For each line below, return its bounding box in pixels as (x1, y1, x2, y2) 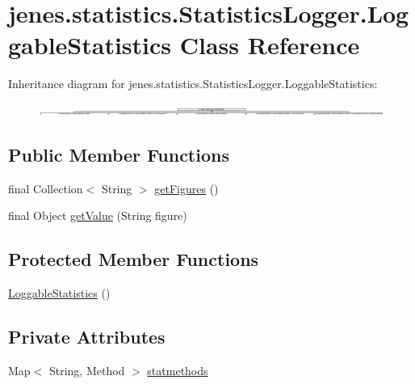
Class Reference (179, 28, 360, 61)
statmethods (147, 361, 208, 378)
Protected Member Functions (8, 247, 259, 272)
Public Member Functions (8, 141, 229, 167)
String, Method (48, 361, 125, 378)
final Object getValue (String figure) (8, 207, 187, 224)
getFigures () (154, 179, 219, 196)
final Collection (8, 179, 83, 196)
